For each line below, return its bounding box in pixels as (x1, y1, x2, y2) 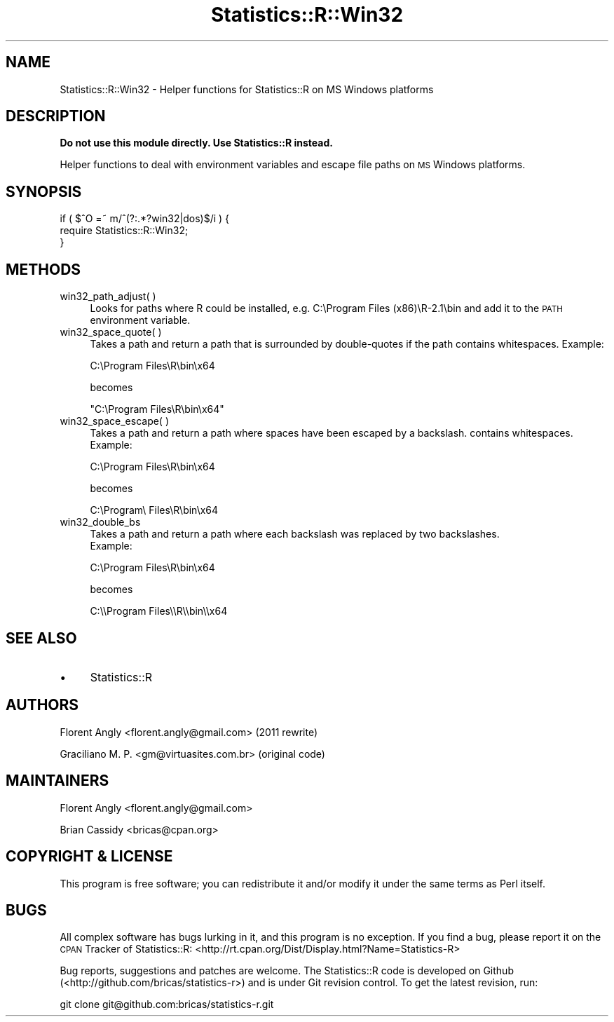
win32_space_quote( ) (60, 326, 162, 339)
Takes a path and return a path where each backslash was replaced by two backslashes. (90, 528, 500, 540)
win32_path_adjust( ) (60, 290, 156, 303)
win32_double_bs (60, 516, 141, 529)
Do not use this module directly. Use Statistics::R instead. (60, 137, 333, 149)
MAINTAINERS (6, 772, 109, 790)
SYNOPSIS (6, 182, 82, 200)
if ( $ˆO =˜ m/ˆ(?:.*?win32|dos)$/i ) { (60, 212, 230, 225)
